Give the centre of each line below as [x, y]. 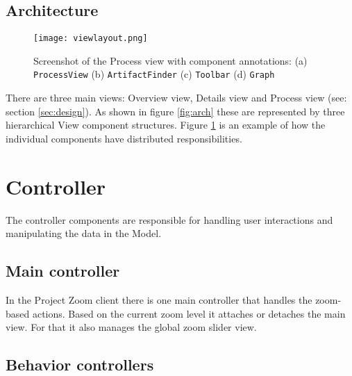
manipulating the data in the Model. [84, 233]
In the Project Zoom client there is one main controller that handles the [159, 300]
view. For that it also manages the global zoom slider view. [131, 327]
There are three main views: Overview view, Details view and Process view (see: [176, 98]
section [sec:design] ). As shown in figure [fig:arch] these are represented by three [175, 111]
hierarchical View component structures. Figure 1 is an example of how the [166, 125]
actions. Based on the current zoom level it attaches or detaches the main [189, 313]
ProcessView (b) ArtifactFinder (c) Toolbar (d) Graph [154, 74]
